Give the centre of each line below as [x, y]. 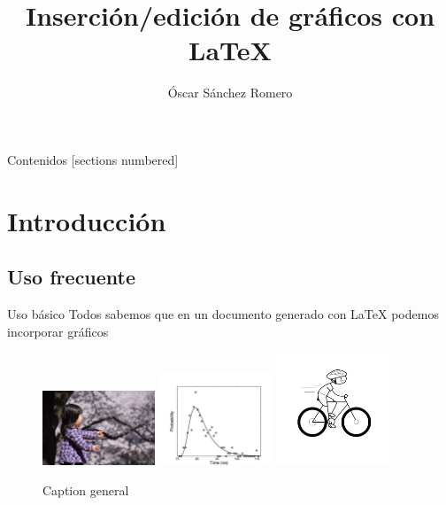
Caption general [86, 490]
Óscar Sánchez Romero [230, 93]
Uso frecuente [72, 277]
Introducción [87, 220]
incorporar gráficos [58, 331]
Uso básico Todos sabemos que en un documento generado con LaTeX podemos [223, 314]
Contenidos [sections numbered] [93, 159]
